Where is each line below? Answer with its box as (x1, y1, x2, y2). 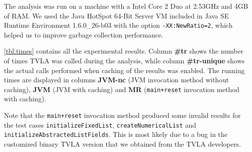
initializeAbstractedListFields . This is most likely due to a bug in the (4, 129, 228, 139)
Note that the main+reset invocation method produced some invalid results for (4, 110, 241, 120)
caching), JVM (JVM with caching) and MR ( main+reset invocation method (4, 84, 240, 94)
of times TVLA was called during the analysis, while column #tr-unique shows (4, 56, 245, 66)
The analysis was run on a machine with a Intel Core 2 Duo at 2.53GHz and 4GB (4, 1, 248, 11)
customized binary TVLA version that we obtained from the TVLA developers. (4, 139, 241, 149)
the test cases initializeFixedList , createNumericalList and (4, 119, 196, 130)
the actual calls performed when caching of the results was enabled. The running (4, 65, 245, 75)
